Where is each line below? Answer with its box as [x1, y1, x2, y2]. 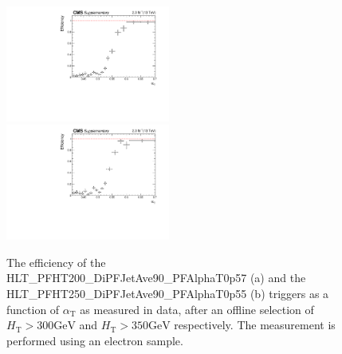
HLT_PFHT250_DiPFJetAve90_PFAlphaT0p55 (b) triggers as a [6, 285, 329, 302]
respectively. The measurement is [174, 316, 336, 333]
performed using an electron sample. [6, 332, 183, 348]
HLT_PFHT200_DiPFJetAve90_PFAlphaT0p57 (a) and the [6, 269, 306, 286]
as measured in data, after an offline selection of [80, 300, 314, 317]
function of [6, 300, 60, 317]
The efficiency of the [6, 253, 106, 270]
